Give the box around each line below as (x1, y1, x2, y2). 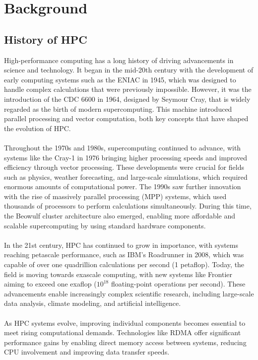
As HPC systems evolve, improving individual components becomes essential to (4, 317, 246, 328)
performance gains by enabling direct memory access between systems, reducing (4, 337, 247, 347)
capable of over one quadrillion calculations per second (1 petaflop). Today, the (4, 259, 245, 270)
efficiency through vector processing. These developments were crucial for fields (4, 162, 244, 172)
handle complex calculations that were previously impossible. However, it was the (4, 84, 252, 94)
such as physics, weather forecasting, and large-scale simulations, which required (4, 171, 248, 182)
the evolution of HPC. (4, 123, 71, 133)
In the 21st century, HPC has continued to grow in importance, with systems (4, 239, 239, 250)
